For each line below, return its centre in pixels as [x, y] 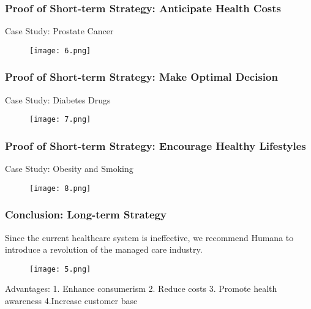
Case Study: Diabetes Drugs [58, 99]
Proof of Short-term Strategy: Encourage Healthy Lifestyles [155, 145]
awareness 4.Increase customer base [71, 301]
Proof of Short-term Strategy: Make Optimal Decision [141, 77]
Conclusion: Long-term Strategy [86, 214]
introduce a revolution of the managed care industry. [104, 249]
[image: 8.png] [60, 188]
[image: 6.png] [60, 50]
